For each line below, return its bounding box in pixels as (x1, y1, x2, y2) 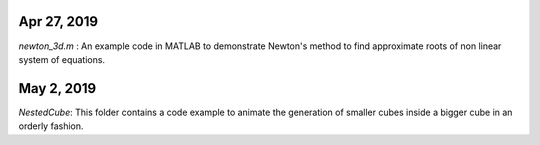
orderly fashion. (18, 120, 84, 132)
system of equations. (18, 53, 105, 65)
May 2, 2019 (18, 80, 97, 97)
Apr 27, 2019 (18, 13, 99, 30)
